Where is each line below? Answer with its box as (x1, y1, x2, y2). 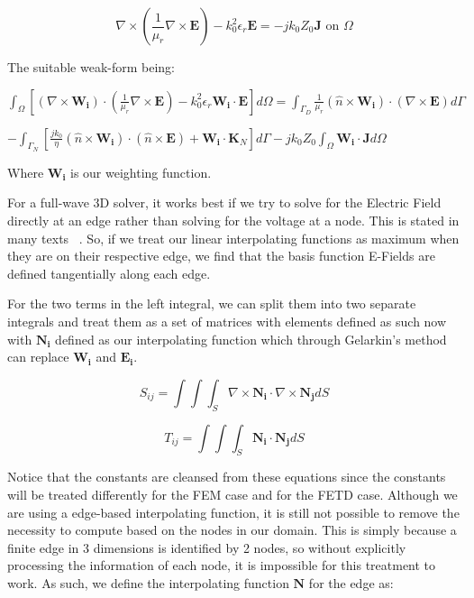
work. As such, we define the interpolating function (7, 573, 289, 592)
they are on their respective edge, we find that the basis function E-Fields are (7, 246, 435, 265)
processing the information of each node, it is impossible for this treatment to (7, 556, 436, 575)
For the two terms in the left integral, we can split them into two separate (7, 294, 416, 313)
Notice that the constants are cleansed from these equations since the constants (7, 467, 446, 486)
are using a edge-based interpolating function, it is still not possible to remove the (7, 502, 460, 521)
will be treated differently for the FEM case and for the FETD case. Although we (7, 484, 458, 503)
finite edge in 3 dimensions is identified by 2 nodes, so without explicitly (7, 538, 406, 557)
